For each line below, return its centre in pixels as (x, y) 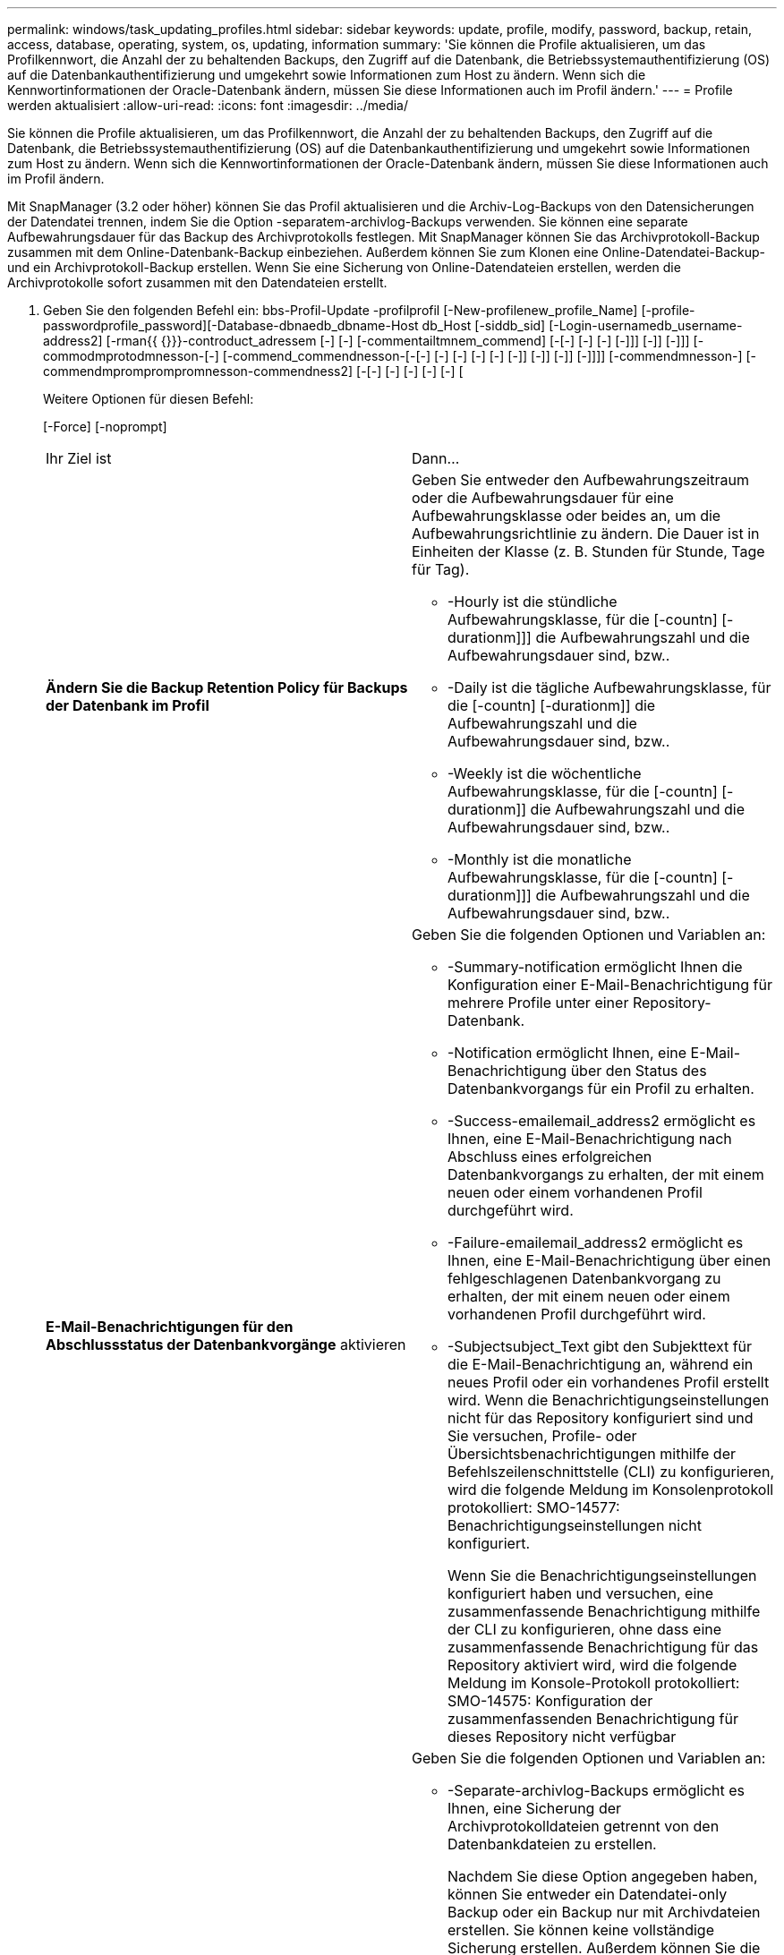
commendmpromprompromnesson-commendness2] (198, 371)
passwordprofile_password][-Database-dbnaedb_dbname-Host (231, 325)
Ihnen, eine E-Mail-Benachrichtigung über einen (609, 1260)
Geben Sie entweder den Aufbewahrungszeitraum (580, 480)
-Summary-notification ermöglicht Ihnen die (595, 967)
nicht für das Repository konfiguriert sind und (601, 1418)
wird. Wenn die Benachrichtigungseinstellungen (609, 1400)
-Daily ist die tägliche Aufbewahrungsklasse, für (609, 687)
